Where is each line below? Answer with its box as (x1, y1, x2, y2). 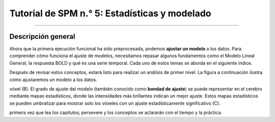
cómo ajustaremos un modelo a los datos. (9, 77, 97, 83)
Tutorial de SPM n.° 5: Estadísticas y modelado (9, 8, 211, 19)
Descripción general (9, 32, 75, 41)
